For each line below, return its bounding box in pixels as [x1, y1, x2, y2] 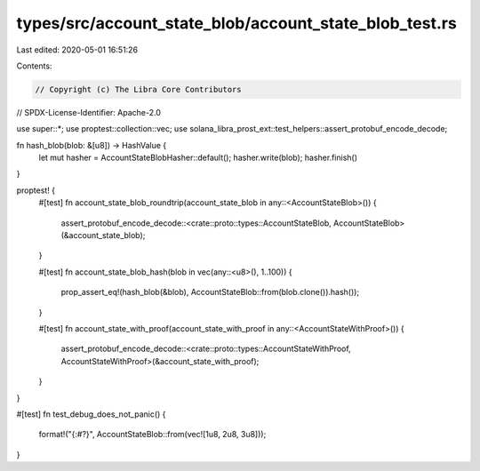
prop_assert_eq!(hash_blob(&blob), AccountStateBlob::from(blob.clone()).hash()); [60, 287, 360, 298]
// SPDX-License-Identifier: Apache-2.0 [16, 107, 162, 117]
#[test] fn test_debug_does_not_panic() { [16, 409, 166, 419]
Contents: [16, 60, 52, 71]
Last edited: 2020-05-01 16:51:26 [16, 44, 138, 55]
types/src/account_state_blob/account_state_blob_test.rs [16, 13, 457, 33]
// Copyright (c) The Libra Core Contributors [35, 84, 242, 94]
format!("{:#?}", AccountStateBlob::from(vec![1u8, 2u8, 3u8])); [38, 429, 267, 440]
